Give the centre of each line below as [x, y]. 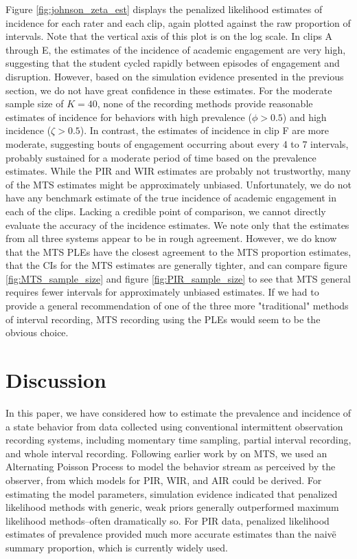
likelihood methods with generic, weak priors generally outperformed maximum [172, 507]
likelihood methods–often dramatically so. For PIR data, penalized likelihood [168, 520]
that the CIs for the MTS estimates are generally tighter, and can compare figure [176, 265]
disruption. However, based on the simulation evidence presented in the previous [175, 76]
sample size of [35, 103]
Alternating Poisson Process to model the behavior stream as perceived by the [171, 467]
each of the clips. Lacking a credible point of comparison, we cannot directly [166, 211]
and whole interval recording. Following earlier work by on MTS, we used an [166, 453]
